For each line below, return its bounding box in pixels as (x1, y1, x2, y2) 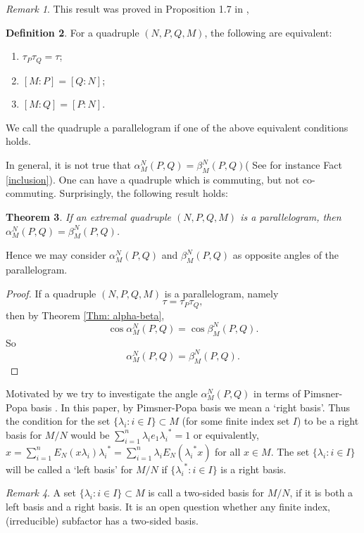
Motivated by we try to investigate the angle (6, 386, 198, 401)
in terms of (253, 386, 301, 401)
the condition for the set (6, 413, 111, 428)
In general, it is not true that (6, 158, 131, 172)
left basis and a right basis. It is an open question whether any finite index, (6, 499, 331, 513)
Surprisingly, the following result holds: (59, 186, 228, 200)
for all (215, 444, 241, 458)
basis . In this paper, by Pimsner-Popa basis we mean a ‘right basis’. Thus (30, 399, 351, 414)
